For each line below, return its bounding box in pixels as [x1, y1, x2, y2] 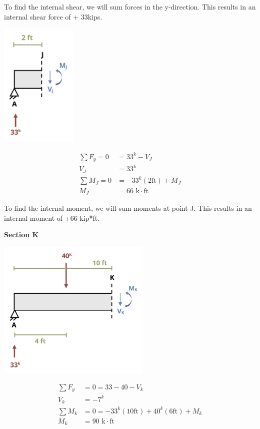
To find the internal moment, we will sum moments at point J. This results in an [4, 202, 252, 213]
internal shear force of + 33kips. [4, 11, 102, 22]
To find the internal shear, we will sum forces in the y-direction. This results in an [4, 2, 256, 12]
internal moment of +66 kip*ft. [4, 212, 100, 223]
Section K [4, 229, 39, 240]
